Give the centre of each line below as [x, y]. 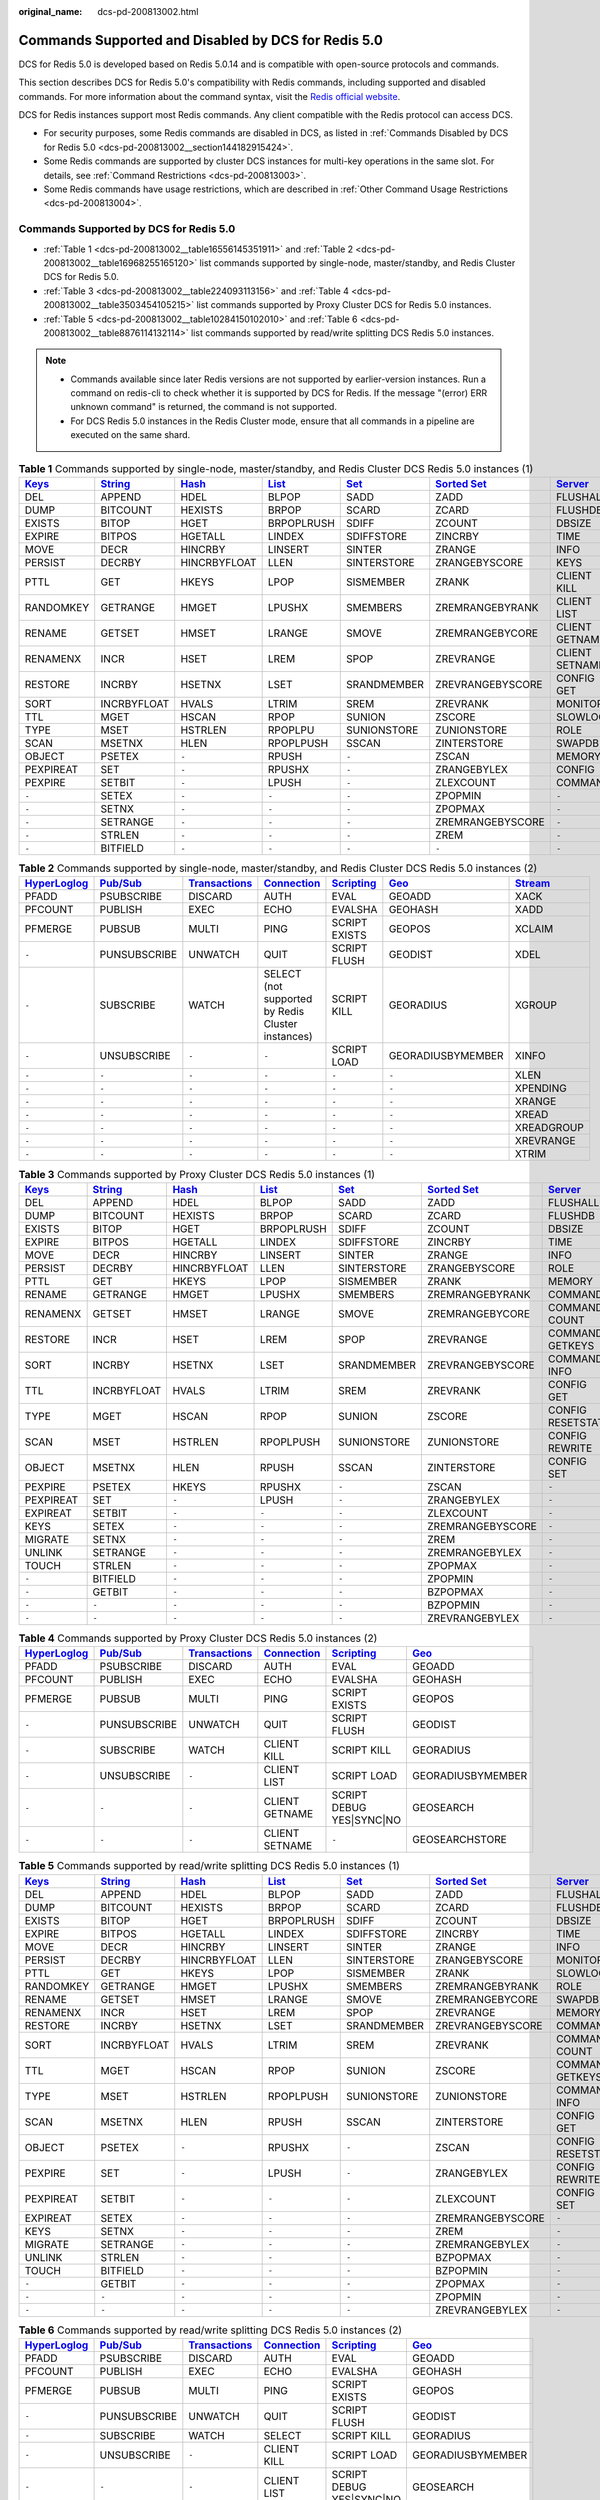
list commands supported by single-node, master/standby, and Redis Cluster [357, 262]
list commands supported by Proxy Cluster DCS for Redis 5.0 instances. [344, 305]
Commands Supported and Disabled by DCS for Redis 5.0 [201, 40]
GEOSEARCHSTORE [459, 1840]
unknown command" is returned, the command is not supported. [203, 407]
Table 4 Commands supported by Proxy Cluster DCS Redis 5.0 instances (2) [198, 1638]
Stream [532, 883]
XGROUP [535, 1005]
